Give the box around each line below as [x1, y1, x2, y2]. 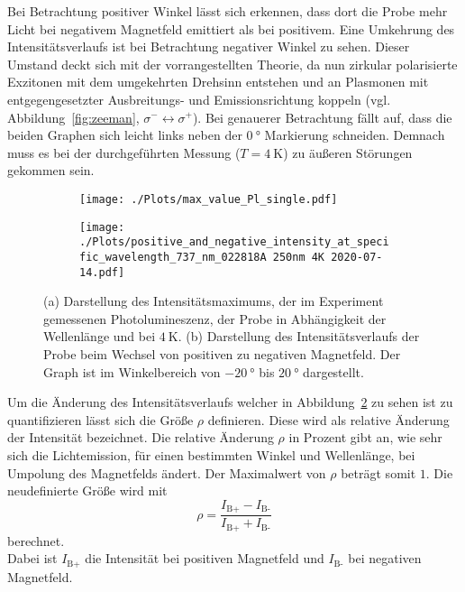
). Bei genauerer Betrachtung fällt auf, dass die [192, 107, 452, 126]
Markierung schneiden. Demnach [264, 125, 445, 144]
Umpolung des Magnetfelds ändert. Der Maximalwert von [7, 463, 326, 482]
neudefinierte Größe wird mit [7, 481, 168, 500]
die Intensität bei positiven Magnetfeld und [85, 549, 324, 568]
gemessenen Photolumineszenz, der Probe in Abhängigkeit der [43, 309, 387, 328]
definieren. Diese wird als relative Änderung [207, 410, 450, 429]
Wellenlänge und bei [43, 327, 156, 346]
